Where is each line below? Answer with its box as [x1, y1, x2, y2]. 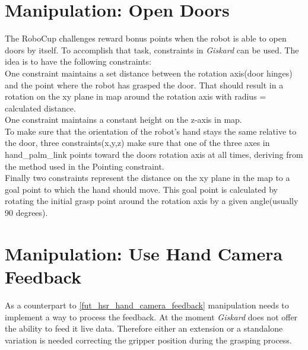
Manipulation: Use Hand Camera [5, 241, 283, 265]
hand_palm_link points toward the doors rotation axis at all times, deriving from [5, 148, 303, 161]
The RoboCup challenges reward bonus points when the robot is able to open [5, 32, 287, 44]
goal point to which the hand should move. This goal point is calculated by [5, 183, 278, 195]
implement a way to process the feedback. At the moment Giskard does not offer [5, 310, 298, 323]
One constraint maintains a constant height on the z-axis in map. [5, 113, 242, 126]
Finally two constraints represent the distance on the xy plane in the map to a [5, 171, 290, 184]
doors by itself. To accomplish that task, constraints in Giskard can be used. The [5, 43, 299, 56]
